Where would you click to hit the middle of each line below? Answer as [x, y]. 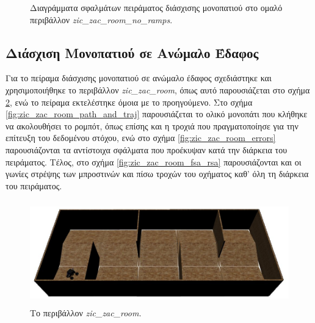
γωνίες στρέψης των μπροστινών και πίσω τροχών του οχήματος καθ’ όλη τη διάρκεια [157, 174]
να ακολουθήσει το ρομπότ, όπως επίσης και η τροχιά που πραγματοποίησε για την [152, 125]
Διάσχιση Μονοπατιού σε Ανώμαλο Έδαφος [132, 52]
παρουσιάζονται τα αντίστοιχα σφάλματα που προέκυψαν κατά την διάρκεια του [147, 149]
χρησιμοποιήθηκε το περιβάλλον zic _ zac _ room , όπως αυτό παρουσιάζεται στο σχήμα [158, 89]
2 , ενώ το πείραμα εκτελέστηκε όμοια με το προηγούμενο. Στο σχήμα [129, 102]
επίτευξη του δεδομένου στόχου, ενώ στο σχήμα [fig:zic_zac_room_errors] [141, 138]
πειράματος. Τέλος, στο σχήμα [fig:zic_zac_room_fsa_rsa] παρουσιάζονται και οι [154, 161]
